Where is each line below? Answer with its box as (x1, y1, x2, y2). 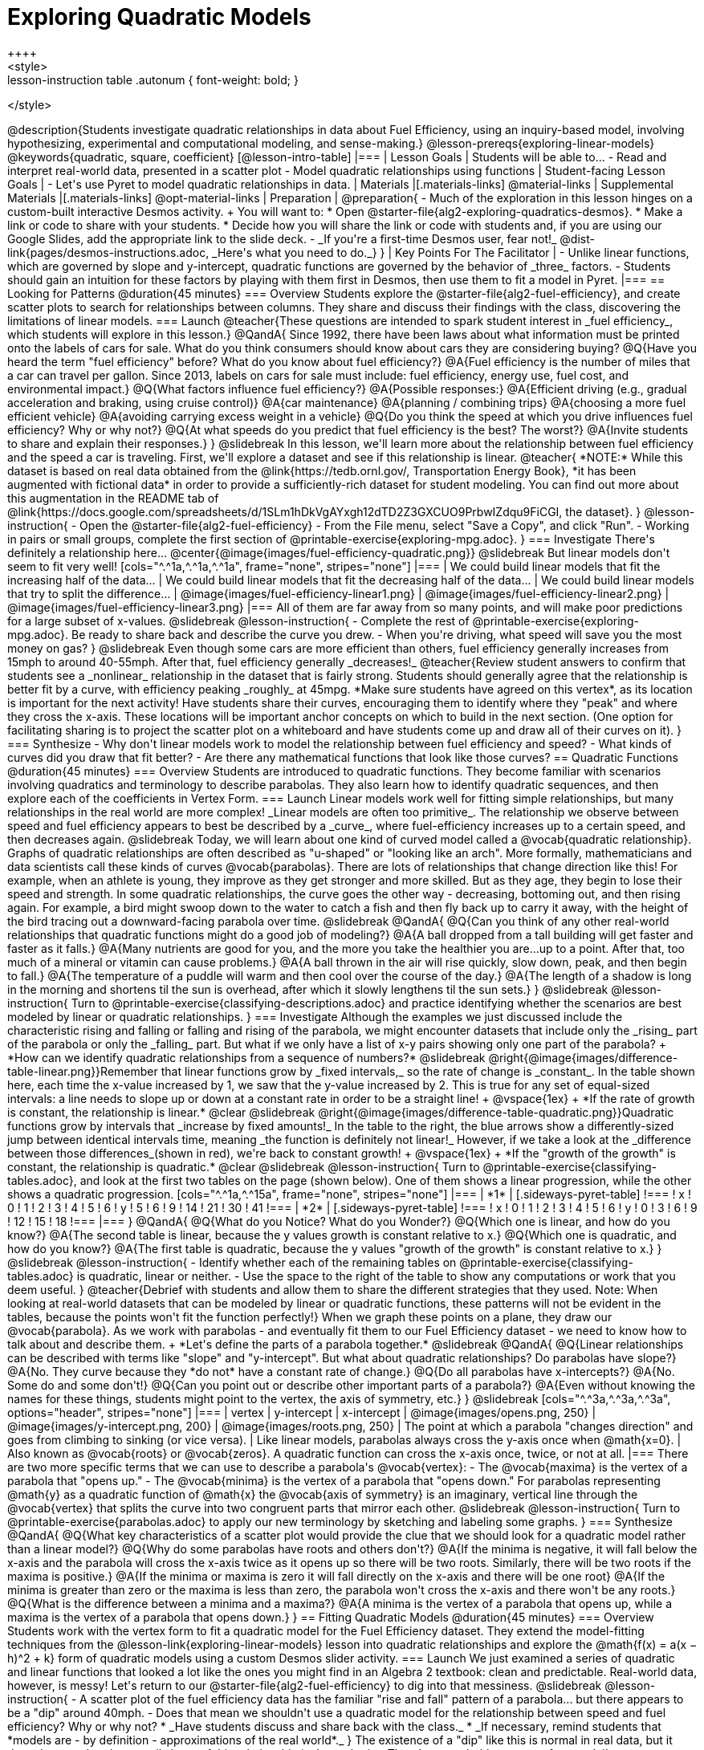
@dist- (560, 231, 595, 246)
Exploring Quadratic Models (7, 3, 311, 31)
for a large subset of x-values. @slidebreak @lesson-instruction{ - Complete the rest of (7, 613, 470, 628)
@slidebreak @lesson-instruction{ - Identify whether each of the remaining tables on (7, 1255, 457, 1269)
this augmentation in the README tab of (7, 490, 219, 505)
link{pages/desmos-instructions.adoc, (7, 245, 210, 259)
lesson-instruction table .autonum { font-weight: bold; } (7, 72, 299, 87)
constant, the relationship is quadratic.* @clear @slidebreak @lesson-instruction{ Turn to (7, 1159, 480, 1174)
